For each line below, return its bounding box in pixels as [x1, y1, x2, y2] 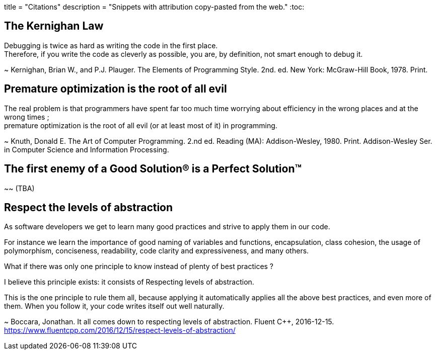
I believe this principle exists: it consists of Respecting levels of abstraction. [4, 278, 254, 287]
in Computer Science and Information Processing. [4, 145, 169, 154]
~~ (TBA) [4, 184, 35, 193]
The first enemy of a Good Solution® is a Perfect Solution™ [4, 162, 302, 175]
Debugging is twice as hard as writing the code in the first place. [4, 41, 218, 50]
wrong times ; [4, 112, 49, 121]
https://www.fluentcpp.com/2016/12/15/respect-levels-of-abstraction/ [4, 326, 236, 335]
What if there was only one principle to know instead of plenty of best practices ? [4, 262, 274, 271]
